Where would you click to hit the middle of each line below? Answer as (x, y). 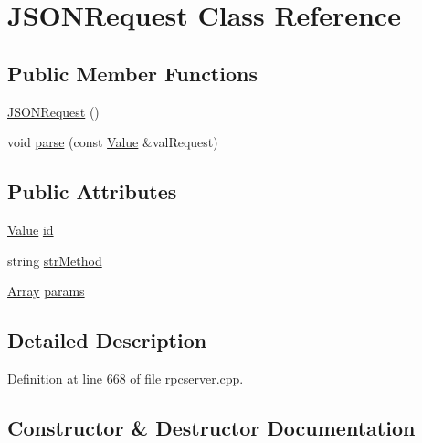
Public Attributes (92, 191)
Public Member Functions (132, 73)
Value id (31, 229)
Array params (46, 291)
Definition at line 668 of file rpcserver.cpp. (126, 378)
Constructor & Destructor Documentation (211, 427)
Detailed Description (107, 340)
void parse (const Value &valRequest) (113, 142)
